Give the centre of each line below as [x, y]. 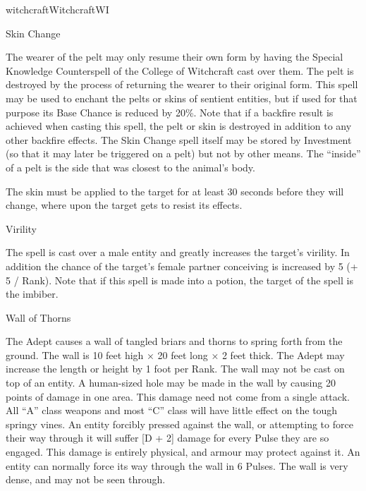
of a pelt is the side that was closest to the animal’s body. [130, 167]
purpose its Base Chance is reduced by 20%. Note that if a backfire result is [170, 112]
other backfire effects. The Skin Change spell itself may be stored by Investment [179, 139]
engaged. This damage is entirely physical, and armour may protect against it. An [183, 452]
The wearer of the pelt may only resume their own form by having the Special [175, 57]
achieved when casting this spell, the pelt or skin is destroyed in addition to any [179, 126]
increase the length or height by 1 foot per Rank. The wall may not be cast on [175, 369]
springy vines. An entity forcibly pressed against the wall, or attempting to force [179, 424]
